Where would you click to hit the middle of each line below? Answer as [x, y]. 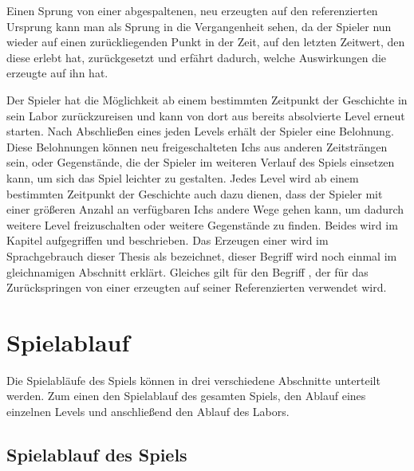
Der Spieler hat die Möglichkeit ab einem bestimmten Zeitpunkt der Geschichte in [207, 99]
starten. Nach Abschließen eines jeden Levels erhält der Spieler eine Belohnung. [200, 131]
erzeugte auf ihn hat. [57, 73]
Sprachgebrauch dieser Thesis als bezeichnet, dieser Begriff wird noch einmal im [202, 255]
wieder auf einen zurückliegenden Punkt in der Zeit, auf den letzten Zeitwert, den [206, 42]
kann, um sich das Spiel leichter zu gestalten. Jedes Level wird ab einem [183, 177]
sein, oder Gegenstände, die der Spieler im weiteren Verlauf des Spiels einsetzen [201, 162]
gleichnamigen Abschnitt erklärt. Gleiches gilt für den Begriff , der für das [187, 271]
